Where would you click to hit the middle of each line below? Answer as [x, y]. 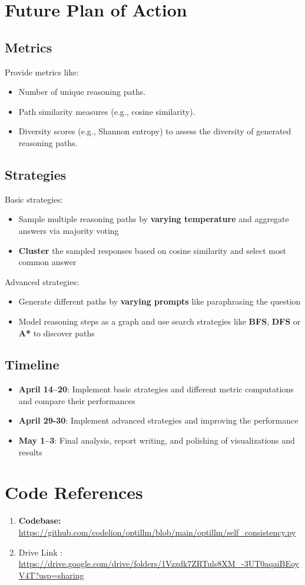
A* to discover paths [57, 333]
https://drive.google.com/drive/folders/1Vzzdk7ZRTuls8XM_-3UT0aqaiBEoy [159, 563]
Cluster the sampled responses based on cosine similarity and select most [152, 250]
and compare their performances [77, 400]
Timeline [32, 364]
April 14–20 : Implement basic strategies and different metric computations [156, 389]
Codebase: [40, 520]
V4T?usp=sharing [51, 575]
